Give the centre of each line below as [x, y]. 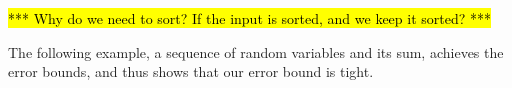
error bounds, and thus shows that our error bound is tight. [191, 71]
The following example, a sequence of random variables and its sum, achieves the [256, 51]
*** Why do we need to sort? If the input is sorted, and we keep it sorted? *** [249, 18]
